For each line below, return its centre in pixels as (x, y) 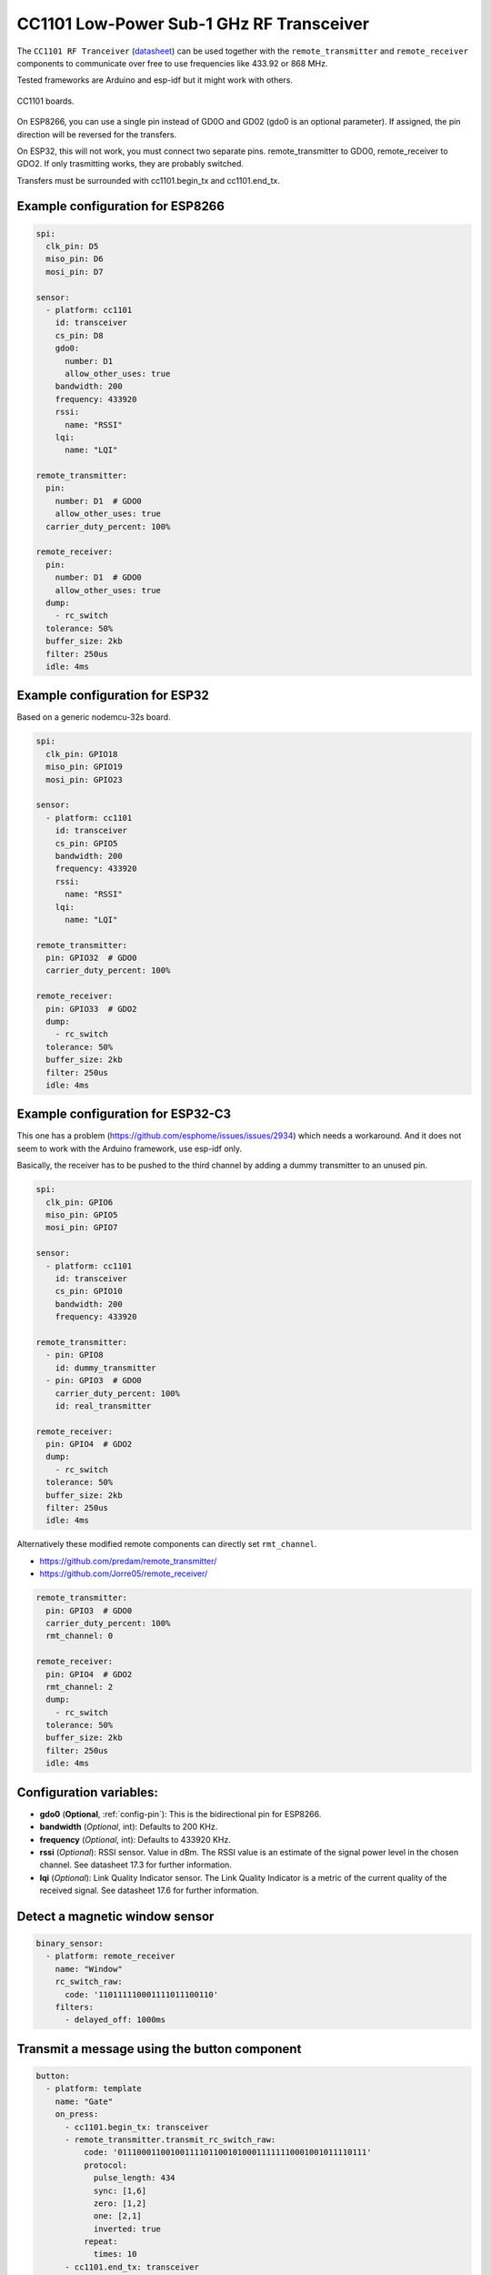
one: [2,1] (118, 2216)
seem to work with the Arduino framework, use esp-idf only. (130, 1148)
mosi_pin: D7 (75, 272)
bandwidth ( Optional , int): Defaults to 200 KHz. (129, 1827)
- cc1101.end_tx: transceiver (132, 2267)
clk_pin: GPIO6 (80, 1202)
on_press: (77, 2114)
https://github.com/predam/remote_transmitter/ (128, 1561)
